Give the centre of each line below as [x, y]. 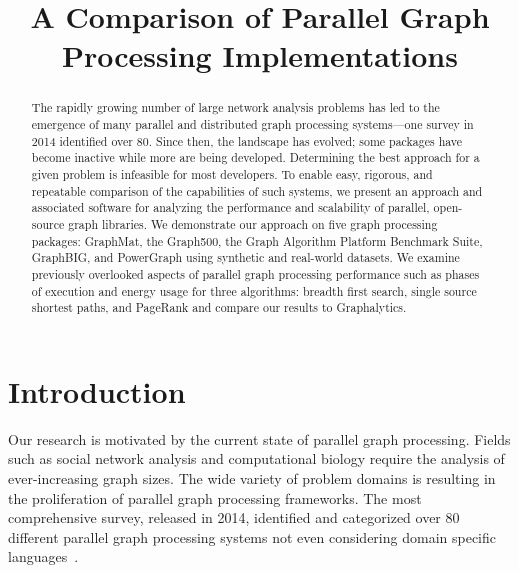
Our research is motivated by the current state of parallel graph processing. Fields [259, 438]
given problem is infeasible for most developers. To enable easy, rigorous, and [232, 173]
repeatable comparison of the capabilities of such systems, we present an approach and [257, 190]
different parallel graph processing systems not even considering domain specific [252, 536]
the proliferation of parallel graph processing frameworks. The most [215, 497]
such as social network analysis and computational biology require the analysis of [256, 458]
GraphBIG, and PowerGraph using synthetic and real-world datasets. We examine [245, 257]
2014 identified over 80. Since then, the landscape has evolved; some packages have [247, 140]
